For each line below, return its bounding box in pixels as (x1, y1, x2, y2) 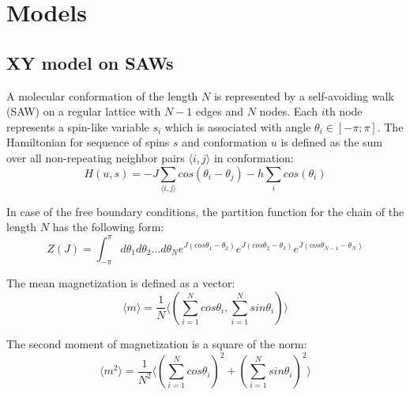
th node (325, 103, 363, 120)
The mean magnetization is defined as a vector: (6, 275, 235, 291)
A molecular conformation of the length (6, 87, 198, 104)
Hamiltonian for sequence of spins (6, 134, 170, 150)
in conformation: (213, 149, 294, 165)
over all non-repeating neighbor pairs (6, 149, 185, 165)
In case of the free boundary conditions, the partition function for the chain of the (6, 203, 404, 219)
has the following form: (52, 218, 164, 235)
